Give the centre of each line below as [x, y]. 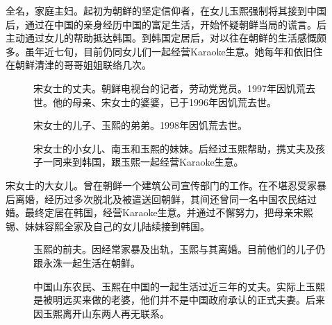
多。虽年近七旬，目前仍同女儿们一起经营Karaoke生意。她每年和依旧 [159, 51]
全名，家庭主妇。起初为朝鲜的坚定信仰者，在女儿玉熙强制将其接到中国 [166, 10]
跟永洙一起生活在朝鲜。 [87, 262]
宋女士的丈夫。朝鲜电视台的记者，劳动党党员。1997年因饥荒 [169, 88]
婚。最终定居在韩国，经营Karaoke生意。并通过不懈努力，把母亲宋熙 [159, 212]
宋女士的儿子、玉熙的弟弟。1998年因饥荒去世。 [140, 125]
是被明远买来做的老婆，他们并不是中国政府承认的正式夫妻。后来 [179, 300]
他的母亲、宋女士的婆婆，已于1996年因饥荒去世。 [164, 102]
